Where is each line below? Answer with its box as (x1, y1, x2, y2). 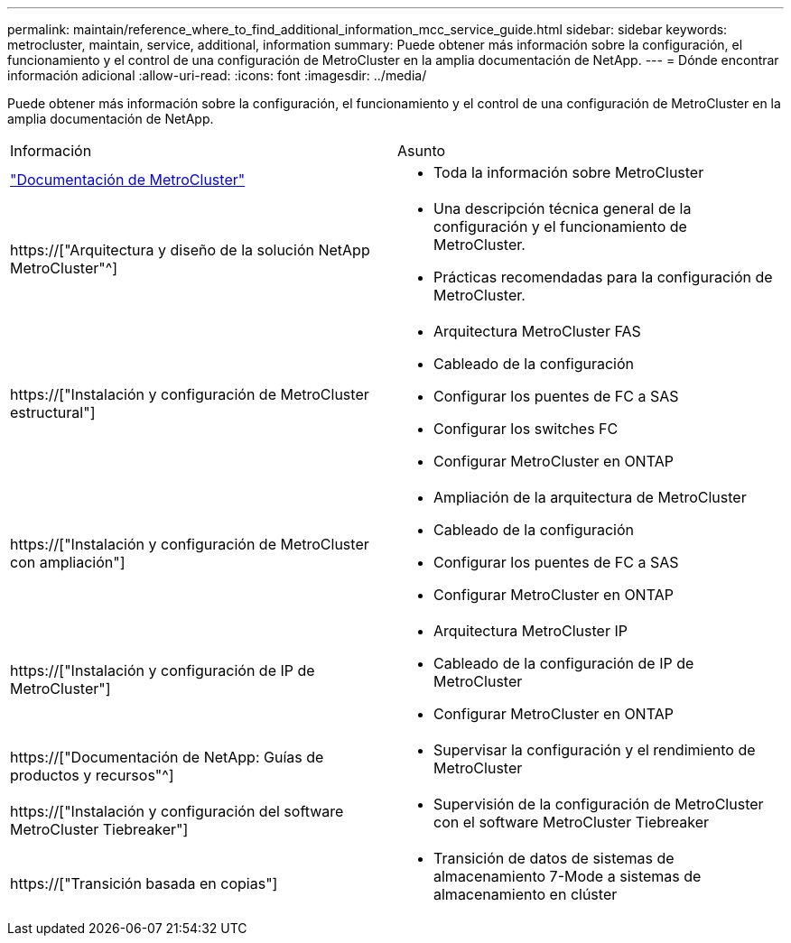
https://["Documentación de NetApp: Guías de (10, 748, 324, 766)
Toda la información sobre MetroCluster (433, 163, 704, 181)
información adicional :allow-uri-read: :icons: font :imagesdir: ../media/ (7, 68, 427, 83)
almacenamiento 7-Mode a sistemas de (433, 867, 702, 885)
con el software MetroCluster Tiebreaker (433, 813, 710, 831)
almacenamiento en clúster (433, 885, 618, 903)
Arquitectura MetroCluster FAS (433, 322, 641, 340)
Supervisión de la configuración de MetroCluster (433, 795, 764, 813)
